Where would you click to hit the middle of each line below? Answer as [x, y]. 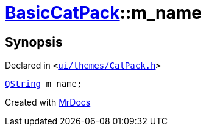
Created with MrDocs [48, 102]
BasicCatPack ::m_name [104, 13]
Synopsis [34, 42]
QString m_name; [44, 84]
